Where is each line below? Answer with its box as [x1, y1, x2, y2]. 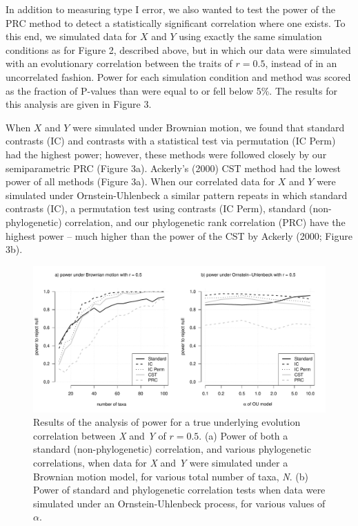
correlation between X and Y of [33, 428, 166, 442]
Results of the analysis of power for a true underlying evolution [33, 415, 301, 429]
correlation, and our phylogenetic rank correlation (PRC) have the [65, 214, 346, 229]
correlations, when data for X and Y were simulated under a [33, 455, 288, 470]
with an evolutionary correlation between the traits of [6, 56, 232, 71]
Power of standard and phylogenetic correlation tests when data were [33, 482, 326, 497]
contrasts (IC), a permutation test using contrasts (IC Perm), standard [6, 201, 306, 216]
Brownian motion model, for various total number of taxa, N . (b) [33, 469, 308, 483]
